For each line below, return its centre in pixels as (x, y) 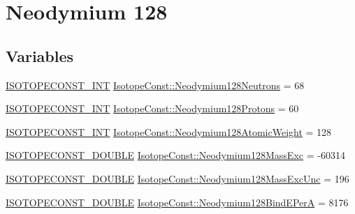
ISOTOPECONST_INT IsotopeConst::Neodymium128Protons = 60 (152, 108)
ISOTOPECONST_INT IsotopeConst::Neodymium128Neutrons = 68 (155, 85)
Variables (40, 55)
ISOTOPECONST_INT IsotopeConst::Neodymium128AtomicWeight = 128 (169, 131)
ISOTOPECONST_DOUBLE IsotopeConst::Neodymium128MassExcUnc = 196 (177, 178)
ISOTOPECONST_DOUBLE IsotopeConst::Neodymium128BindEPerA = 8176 (177, 202)
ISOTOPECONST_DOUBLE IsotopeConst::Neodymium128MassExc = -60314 (175, 155)
